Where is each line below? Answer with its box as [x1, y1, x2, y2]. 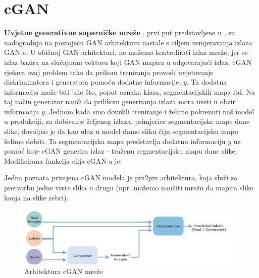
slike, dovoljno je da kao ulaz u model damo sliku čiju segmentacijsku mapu [4, 126, 238, 136]
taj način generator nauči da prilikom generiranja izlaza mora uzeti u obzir [4, 96, 236, 107]
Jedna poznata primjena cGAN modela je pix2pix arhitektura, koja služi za [4, 172, 238, 183]
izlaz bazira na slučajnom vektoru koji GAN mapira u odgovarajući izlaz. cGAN [4, 56, 252, 67]
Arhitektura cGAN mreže [24, 266, 103, 276]
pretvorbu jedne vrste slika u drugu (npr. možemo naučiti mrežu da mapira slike [4, 182, 253, 193]
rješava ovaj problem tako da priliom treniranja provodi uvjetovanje [4, 66, 214, 77]
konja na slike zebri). [4, 192, 69, 202]
